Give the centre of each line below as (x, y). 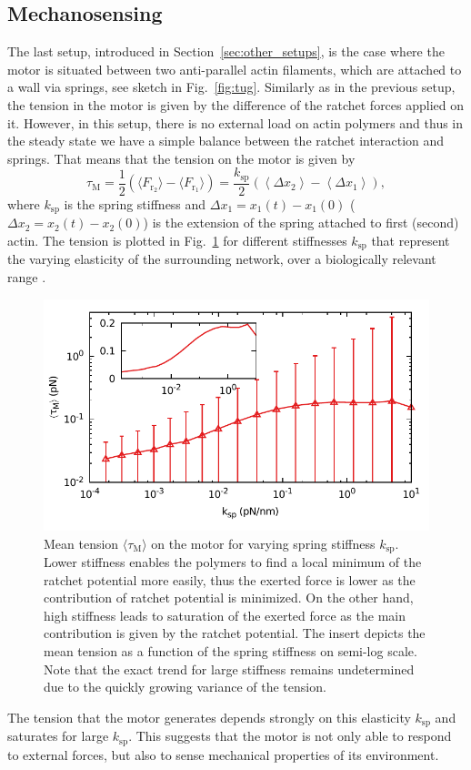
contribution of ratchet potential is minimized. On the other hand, (229, 598)
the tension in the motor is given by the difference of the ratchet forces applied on (236, 104)
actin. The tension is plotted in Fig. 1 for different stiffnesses (177, 240)
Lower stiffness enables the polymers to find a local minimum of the (233, 561)
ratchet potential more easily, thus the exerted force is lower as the (230, 579)
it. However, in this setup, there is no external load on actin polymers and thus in (235, 122)
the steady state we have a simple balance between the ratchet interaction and (226, 141)
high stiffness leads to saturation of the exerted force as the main (225, 615)
